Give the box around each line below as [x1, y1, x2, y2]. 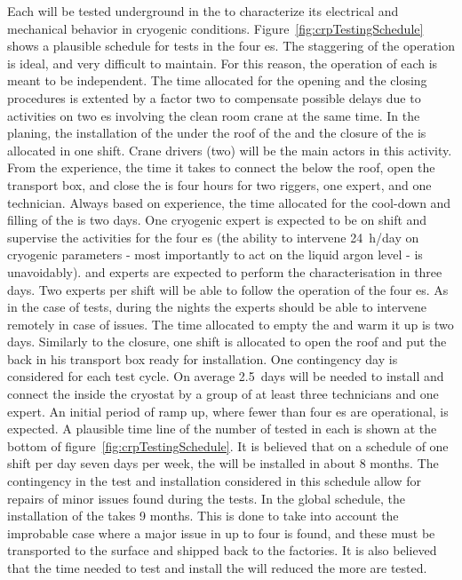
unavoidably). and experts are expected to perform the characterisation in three [7, 262, 442, 281]
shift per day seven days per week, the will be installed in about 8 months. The [7, 454, 439, 473]
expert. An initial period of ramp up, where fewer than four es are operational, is [7, 401, 449, 420]
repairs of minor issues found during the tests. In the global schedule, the [7, 489, 405, 507]
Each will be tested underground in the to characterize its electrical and [7, 2, 399, 20]
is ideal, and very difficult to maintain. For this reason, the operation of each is [7, 53, 438, 72]
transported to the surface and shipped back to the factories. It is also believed [7, 541, 437, 560]
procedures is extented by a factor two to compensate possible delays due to [7, 88, 421, 107]
